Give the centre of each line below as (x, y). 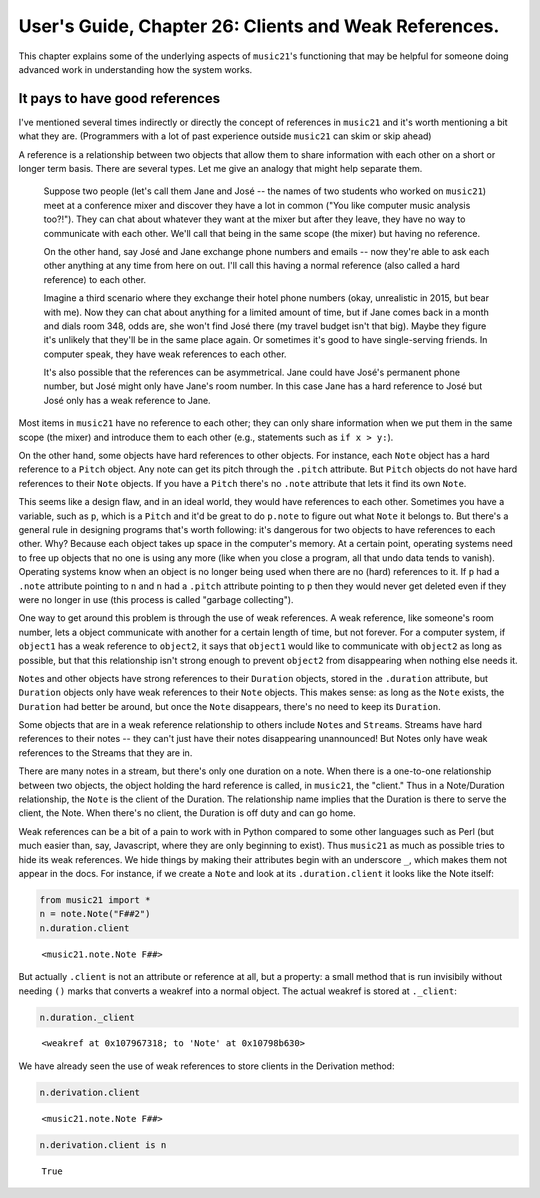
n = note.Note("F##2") (95, 914)
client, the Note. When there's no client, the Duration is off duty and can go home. (187, 813)
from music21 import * (95, 899)
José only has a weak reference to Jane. (127, 400)
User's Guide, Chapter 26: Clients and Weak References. (259, 26)
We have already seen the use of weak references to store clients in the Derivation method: (206, 1066)
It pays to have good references (119, 98)
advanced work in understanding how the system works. (135, 69)
